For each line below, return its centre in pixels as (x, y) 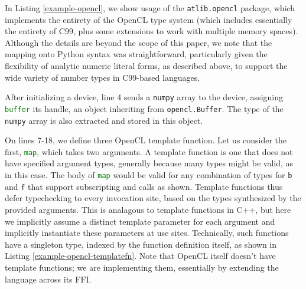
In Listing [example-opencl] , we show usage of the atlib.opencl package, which (150, 8)
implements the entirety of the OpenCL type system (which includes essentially (149, 19)
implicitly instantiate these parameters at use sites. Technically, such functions (147, 233)
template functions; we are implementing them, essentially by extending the (142, 267)
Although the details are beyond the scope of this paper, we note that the (139, 42)
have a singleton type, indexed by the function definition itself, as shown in (141, 244)
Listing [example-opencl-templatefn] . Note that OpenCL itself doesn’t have (140, 256)
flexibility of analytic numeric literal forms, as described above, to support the (146, 66)
